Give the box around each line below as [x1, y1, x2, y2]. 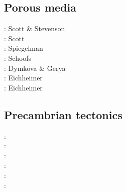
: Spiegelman [4, 43, 43, 53]
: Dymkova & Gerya [4, 62, 66, 73]
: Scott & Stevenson [4, 23, 65, 34]
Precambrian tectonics [4, 107, 122, 122]
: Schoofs [4, 52, 32, 63]
